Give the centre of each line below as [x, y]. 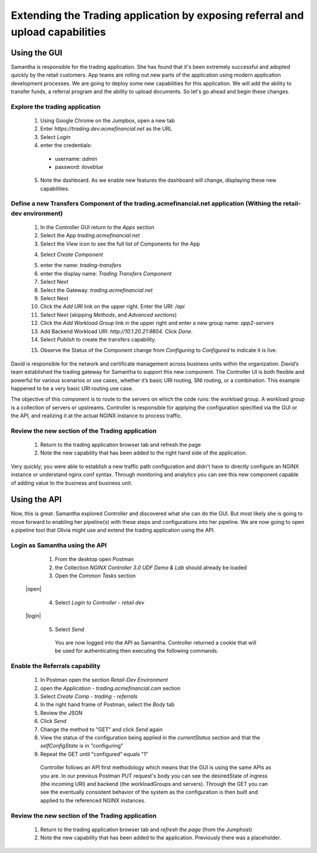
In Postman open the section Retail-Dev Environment [104, 680]
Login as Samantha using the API [59, 546]
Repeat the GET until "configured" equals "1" [94, 754]
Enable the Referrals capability [56, 666]
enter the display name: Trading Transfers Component [106, 273]
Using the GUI [37, 53]
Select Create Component [72, 255]
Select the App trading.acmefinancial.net [90, 235]
